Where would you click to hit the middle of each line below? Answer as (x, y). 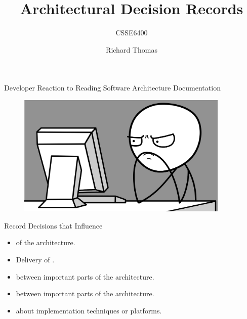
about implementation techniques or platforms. (89, 310)
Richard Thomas (132, 49)
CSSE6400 (132, 33)
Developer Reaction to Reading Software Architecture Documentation (112, 88)
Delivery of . (35, 259)
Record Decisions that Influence (53, 225)
